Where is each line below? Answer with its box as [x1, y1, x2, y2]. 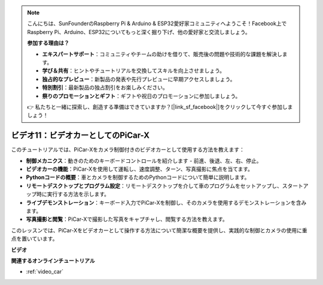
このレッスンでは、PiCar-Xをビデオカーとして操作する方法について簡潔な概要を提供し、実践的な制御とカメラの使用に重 [11, 226, 307, 234]
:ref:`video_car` [26, 268, 64, 275]
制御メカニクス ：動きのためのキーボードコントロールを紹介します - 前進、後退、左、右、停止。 [26, 157, 262, 164]
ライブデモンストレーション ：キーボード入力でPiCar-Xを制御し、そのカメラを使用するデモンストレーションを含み [26, 199, 307, 206]
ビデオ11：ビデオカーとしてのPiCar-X [11, 131, 150, 141]
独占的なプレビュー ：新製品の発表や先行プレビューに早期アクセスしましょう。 [42, 75, 236, 83]
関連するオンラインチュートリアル [11, 257, 95, 264]
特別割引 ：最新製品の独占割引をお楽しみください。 [42, 84, 168, 91]
